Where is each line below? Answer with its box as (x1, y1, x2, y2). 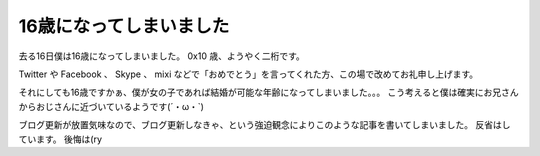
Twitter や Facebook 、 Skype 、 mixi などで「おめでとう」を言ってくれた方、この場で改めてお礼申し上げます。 (18, 68, 479, 80)
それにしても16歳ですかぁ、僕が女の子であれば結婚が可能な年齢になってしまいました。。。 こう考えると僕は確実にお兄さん (18, 86, 519, 99)
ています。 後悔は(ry (18, 133, 103, 145)
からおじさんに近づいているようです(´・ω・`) (18, 100, 205, 112)
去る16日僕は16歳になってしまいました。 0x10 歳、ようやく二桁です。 (18, 50, 305, 62)
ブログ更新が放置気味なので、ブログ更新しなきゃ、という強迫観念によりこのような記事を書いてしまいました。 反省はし (18, 119, 511, 131)
